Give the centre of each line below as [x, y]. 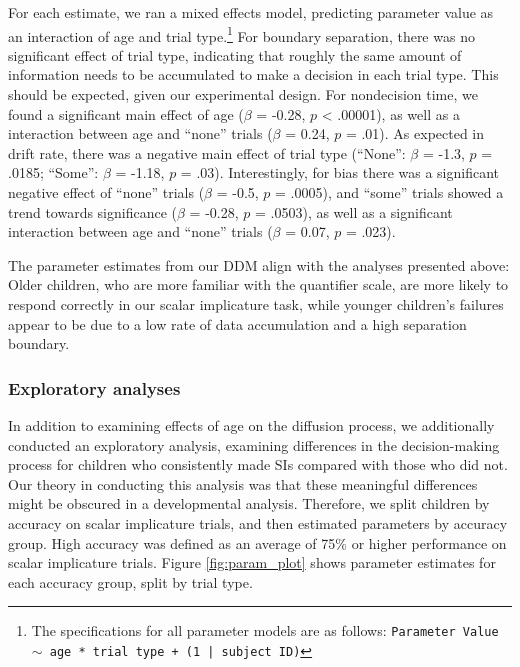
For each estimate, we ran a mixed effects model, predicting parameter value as [251, 12]
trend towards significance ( [93, 211]
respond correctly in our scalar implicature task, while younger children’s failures [256, 303]
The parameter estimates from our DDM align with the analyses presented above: [259, 264]
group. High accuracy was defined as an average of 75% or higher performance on [257, 542]
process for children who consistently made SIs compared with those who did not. [258, 464]
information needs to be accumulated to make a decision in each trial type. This [253, 74]
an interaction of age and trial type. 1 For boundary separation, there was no [241, 34]
